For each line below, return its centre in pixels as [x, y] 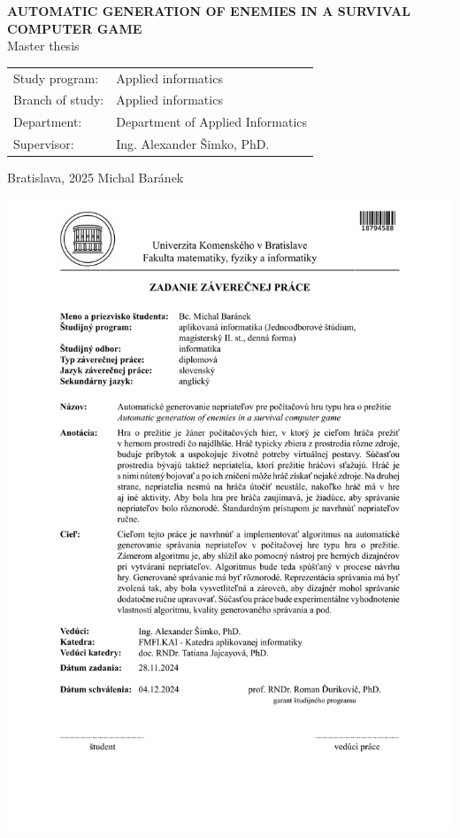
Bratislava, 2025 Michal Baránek [96, 178]
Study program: [56, 78]
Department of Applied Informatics [212, 122]
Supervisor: [44, 144]
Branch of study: [59, 100]
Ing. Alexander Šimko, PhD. [193, 144]
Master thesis [43, 46]
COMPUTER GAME [75, 28]
